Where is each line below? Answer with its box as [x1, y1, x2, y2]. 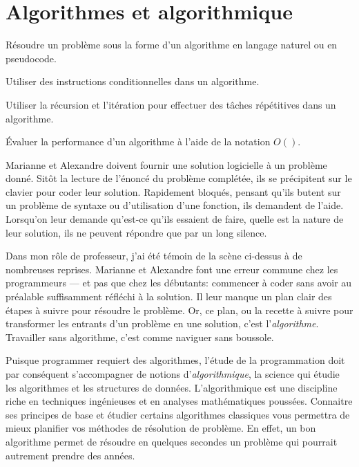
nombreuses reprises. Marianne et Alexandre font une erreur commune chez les [6, 262, 338, 276]
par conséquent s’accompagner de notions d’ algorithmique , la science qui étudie [6, 367, 340, 381]
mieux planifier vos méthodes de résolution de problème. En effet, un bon [6, 421, 316, 435]
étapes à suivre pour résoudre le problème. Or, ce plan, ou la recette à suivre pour [6, 302, 353, 317]
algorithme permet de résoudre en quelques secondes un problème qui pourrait [6, 434, 338, 448]
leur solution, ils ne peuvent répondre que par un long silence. [6, 225, 267, 239]
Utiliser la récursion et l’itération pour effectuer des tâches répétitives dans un [6, 97, 336, 111]
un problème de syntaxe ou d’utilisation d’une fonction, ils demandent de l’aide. [6, 198, 344, 212]
